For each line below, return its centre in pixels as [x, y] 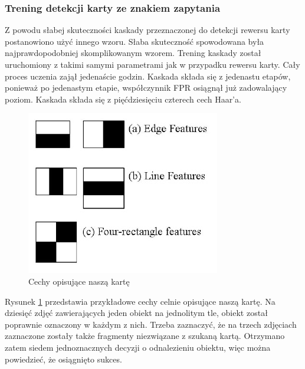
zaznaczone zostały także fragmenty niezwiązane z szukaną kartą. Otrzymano [145, 336]
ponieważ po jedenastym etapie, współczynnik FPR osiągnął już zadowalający [146, 88]
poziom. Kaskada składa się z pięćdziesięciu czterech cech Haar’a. [123, 99]
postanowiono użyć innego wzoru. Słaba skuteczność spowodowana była [135, 41]
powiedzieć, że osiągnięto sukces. [63, 359]
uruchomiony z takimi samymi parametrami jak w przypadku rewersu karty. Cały [152, 64]
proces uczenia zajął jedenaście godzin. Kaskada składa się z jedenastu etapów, [148, 76]
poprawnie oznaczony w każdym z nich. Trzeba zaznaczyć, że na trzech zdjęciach [151, 324]
